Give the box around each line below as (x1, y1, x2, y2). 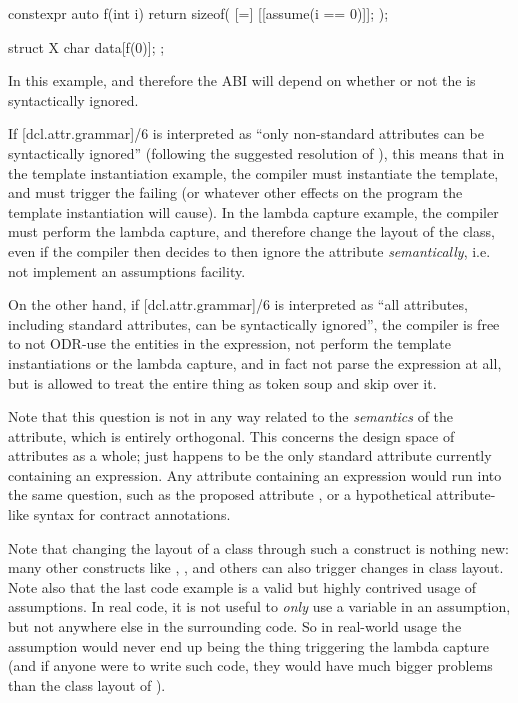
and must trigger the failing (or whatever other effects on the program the (8, 182, 463, 203)
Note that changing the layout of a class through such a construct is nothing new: (8, 537, 509, 558)
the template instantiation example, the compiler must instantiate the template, (8, 162, 499, 183)
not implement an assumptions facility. (8, 260, 246, 281)
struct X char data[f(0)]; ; (8, 36, 165, 57)
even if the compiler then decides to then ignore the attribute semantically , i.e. (8, 240, 491, 261)
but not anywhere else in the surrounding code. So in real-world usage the (8, 616, 462, 637)
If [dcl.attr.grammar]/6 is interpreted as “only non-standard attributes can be (8, 123, 484, 144)
